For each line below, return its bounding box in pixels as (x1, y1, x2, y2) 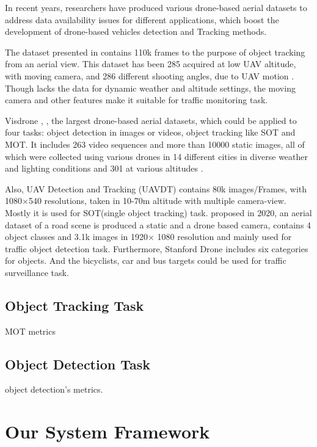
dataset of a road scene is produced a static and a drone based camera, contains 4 (5, 218, 312, 231)
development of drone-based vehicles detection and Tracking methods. (5, 25, 267, 38)
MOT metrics (5, 324, 56, 337)
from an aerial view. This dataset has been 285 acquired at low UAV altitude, (5, 57, 296, 70)
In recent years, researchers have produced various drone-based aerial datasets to (5, 1, 307, 13)
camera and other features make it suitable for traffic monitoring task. (5, 93, 268, 106)
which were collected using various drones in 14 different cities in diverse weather (5, 150, 308, 162)
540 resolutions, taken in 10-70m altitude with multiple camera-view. (28, 194, 286, 207)
